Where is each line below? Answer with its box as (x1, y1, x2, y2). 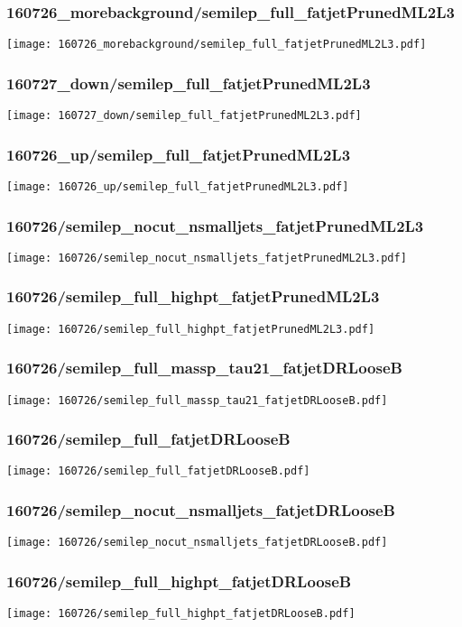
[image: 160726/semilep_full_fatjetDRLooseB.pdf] (6, 465, 310, 478)
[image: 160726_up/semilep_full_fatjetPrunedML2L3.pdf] (6, 180, 349, 193)
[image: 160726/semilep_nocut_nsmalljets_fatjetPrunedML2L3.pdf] (6, 251, 407, 264)
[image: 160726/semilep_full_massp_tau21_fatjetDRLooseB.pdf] (6, 393, 388, 407)
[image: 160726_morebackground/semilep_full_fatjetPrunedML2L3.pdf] (6, 38, 427, 51)
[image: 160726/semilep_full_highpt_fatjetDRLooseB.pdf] (6, 607, 356, 621)
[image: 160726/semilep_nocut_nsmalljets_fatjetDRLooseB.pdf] (6, 536, 388, 549)
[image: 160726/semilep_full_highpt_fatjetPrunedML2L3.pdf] (6, 322, 375, 336)
